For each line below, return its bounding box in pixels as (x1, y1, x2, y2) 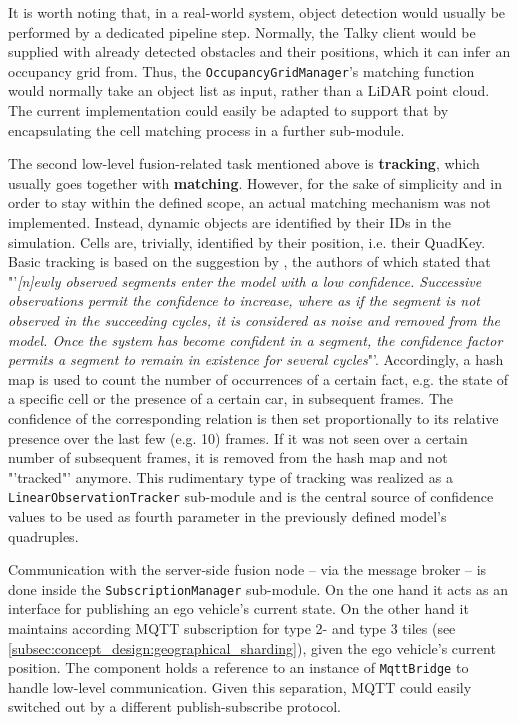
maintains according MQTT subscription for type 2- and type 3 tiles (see (8, 618, 456, 638)
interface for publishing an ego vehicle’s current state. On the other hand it (8, 598, 469, 619)
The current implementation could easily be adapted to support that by (8, 100, 449, 121)
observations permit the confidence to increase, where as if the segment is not (8, 290, 480, 311)
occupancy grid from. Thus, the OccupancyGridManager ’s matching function (8, 60, 475, 81)
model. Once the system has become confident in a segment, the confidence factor (8, 329, 503, 350)
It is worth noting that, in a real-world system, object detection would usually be (8, 2, 506, 22)
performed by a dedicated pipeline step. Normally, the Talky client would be (8, 21, 476, 42)
